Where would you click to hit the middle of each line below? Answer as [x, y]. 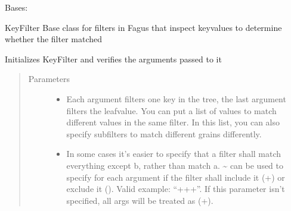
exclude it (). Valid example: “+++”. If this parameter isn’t [176, 189]
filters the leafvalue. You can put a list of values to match [171, 110]
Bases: [16, 7]
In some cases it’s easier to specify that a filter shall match [174, 154]
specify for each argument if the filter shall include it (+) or [176, 177]
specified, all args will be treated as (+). [140, 200]
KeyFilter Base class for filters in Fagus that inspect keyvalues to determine [143, 27]
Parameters [49, 79]
